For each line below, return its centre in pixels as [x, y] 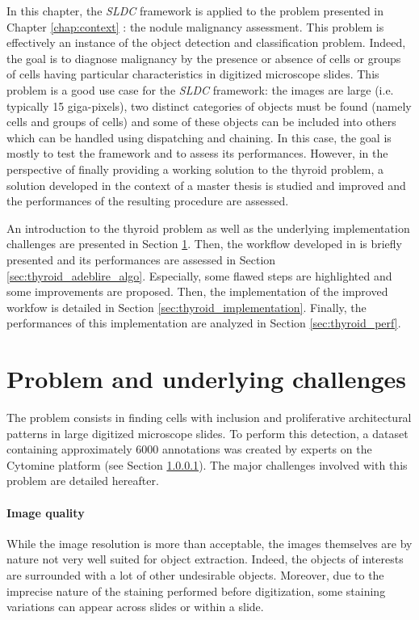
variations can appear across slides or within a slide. [135, 607]
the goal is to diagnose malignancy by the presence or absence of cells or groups [204, 58]
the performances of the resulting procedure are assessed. [148, 201]
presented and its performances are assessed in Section [141, 259]
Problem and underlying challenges [206, 379]
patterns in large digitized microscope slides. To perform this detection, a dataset [207, 433]
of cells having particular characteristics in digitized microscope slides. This [193, 74]
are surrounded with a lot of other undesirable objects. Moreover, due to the [195, 574]
